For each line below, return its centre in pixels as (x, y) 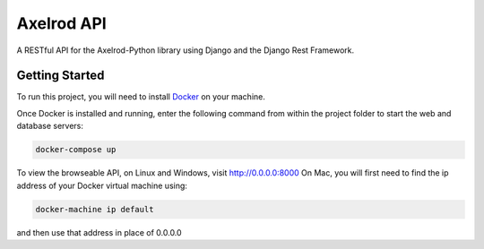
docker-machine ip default (95, 209)
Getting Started (60, 76)
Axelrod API (61, 23)
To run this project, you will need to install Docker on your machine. (141, 97)
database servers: (50, 126)
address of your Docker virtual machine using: (102, 185)
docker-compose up (76, 150)
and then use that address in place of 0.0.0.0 (99, 232)
